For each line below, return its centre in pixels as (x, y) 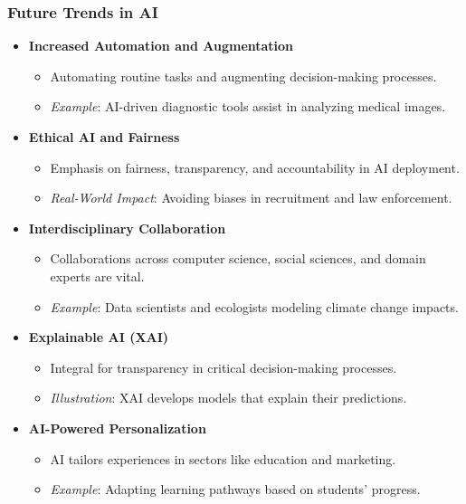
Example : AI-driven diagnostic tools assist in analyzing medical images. (248, 106)
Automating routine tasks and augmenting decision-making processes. (243, 76)
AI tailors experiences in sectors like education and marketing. (223, 458)
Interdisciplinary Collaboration (127, 228)
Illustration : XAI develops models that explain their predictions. (228, 398)
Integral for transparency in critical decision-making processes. (223, 367)
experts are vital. (97, 276)
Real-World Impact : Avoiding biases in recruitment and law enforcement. (251, 198)
